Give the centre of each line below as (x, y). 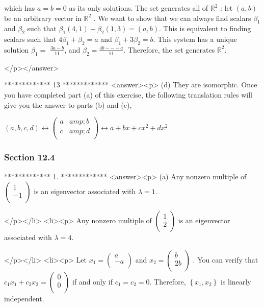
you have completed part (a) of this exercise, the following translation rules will (128, 94)
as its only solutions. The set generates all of (139, 8)
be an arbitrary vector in (43, 18)
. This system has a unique (195, 39)
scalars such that (30, 39)
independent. (24, 298)
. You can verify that (226, 259)
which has (20, 8)
